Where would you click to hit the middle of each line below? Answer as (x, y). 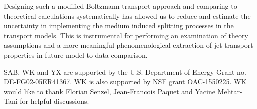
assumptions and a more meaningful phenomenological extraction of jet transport (129, 45)
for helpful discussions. (55, 101)
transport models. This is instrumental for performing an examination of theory (126, 35)
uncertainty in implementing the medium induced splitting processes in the (119, 26)
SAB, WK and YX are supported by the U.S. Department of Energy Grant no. (125, 71)
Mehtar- (230, 91)
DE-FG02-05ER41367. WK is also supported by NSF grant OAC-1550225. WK (125, 81)
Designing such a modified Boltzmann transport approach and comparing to (121, 6)
